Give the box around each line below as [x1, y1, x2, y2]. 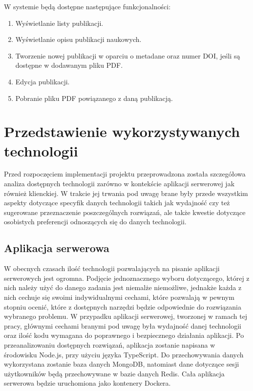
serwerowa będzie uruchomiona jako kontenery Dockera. [4, 378, 171, 388]
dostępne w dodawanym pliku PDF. [15, 60, 123, 70]
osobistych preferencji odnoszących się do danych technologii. [4, 216, 187, 227]
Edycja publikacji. [15, 76, 70, 86]
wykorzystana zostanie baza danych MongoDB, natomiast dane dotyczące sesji [4, 359, 239, 369]
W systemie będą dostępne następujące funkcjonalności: [4, 1, 171, 11]
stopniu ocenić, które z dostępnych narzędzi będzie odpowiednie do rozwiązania [4, 301, 241, 312]
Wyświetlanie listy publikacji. [15, 18, 104, 28]
